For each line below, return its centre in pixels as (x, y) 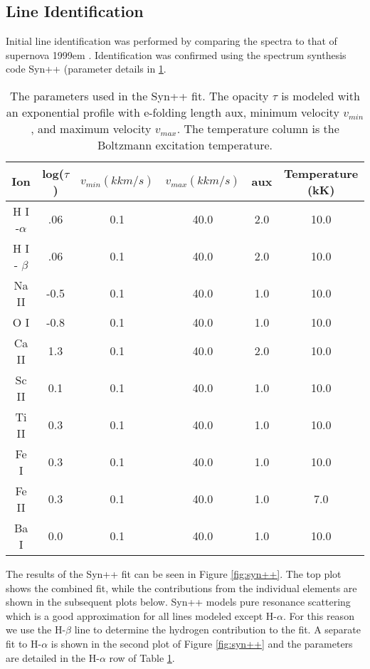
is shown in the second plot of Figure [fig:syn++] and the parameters (202, 643)
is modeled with (321, 95)
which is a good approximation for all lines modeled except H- (141, 615)
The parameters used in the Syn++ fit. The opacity (139, 95)
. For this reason (318, 615)
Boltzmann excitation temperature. (185, 144)
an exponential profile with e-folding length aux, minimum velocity (173, 112)
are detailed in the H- (53, 657)
